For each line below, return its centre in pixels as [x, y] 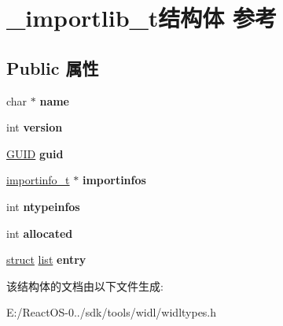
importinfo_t [38, 180]
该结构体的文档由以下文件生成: [85, 285]
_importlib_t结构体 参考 [142, 18]
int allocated [40, 233]
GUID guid [35, 153]
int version [35, 127]
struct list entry [46, 259]
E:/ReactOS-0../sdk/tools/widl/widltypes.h [112, 312]
